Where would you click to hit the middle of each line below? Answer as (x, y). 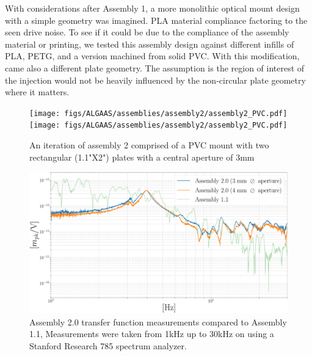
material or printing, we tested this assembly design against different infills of (150, 44)
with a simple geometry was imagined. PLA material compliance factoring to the (156, 20)
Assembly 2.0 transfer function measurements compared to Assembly (158, 321)
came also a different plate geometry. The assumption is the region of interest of (155, 67)
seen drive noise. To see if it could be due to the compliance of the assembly (147, 32)
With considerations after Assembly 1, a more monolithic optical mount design (152, 8)
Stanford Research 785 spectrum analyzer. (108, 345)
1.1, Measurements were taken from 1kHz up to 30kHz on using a (152, 334)
